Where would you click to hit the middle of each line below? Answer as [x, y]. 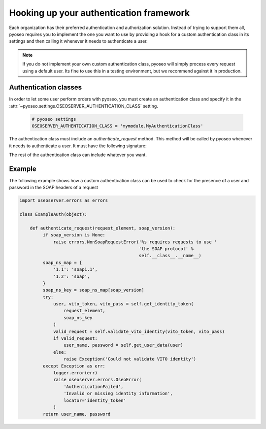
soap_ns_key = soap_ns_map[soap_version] [94, 290]
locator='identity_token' [95, 400]
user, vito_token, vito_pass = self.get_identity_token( [124, 304]
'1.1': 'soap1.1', [76, 269]
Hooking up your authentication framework [99, 13]
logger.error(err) [76, 373]
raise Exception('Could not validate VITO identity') [130, 359]
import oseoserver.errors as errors [64, 200]
